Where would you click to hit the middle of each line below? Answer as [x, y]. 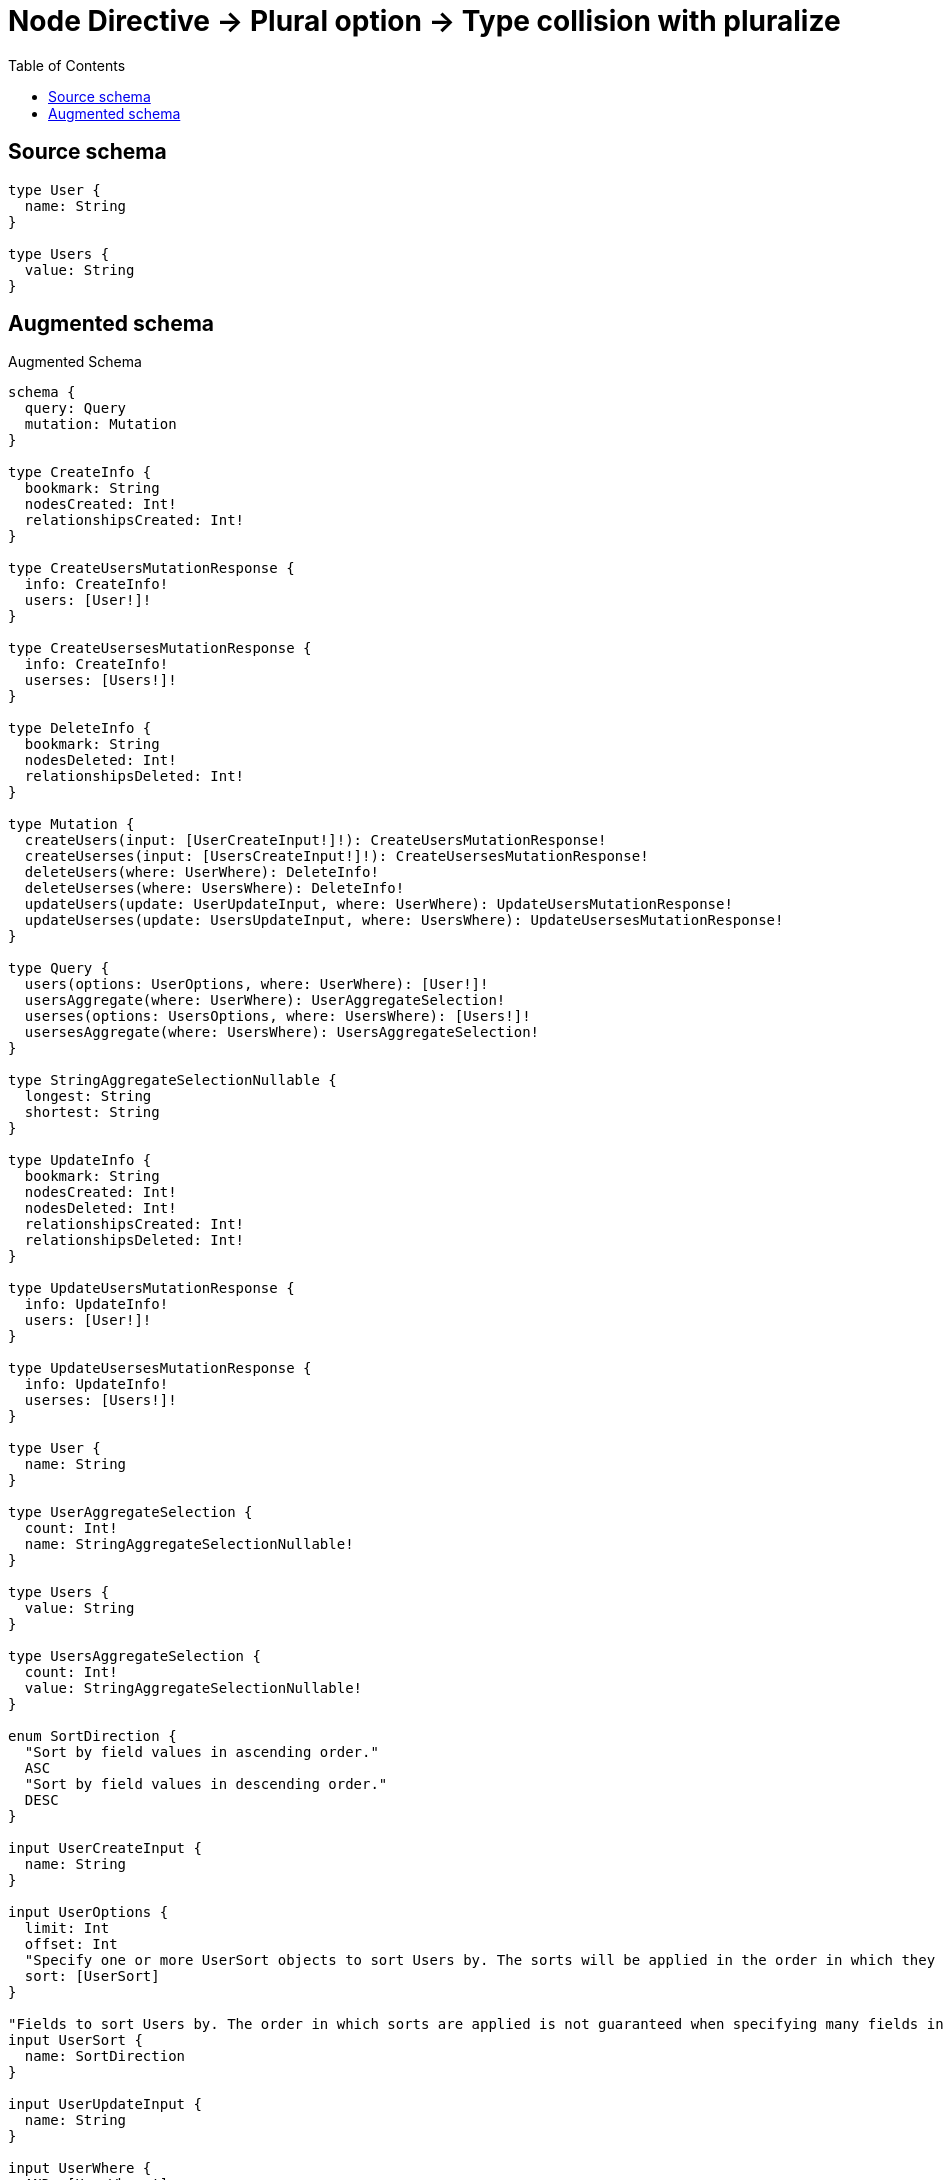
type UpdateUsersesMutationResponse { [160, 1368]
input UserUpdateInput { [105, 2104]
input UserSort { [75, 2040]
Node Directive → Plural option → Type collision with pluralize [424, 21]
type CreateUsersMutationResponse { [151, 568]
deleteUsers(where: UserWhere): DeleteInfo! [201, 872]
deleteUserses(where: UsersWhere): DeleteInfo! [214, 888]
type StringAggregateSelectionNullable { [172, 1080]
